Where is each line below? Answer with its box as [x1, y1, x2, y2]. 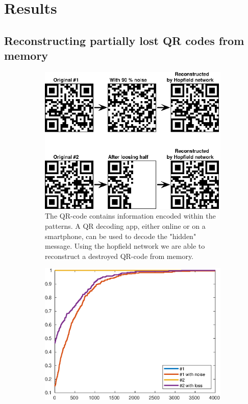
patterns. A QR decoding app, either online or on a [45, 221, 206, 231]
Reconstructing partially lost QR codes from [4, 32, 244, 48]
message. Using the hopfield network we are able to [45, 241, 205, 251]
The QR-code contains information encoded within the [45, 210, 216, 221]
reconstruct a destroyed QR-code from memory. [45, 250, 194, 261]
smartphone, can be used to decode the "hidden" [45, 230, 196, 241]
